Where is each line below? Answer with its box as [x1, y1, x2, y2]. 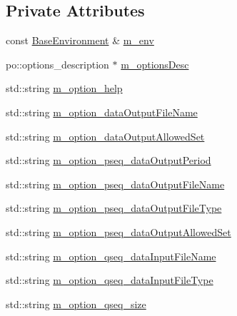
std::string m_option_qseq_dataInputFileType [6, 272, 213, 287]
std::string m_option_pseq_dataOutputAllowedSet [6, 224, 231, 239]
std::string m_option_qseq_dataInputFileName [6, 248, 216, 263]
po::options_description [6, 56, 109, 71]
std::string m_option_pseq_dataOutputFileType [6, 200, 222, 215]
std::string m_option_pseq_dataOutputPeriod [6, 153, 211, 168]
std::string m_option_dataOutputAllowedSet [6, 128, 205, 143]
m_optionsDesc [121, 56, 189, 71]
